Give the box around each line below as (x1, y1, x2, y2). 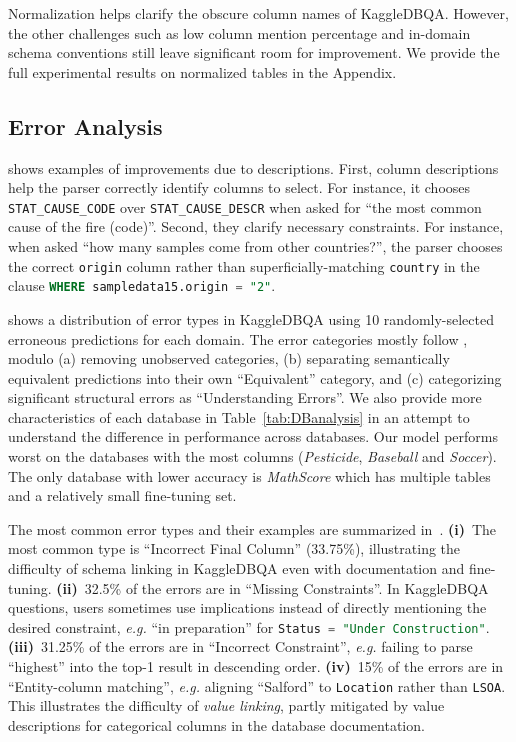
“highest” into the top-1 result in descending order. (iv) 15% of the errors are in (8, 656, 504, 677)
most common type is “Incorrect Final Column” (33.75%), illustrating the (8, 538, 461, 559)
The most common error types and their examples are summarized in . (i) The (8, 518, 497, 539)
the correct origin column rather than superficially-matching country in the (8, 255, 480, 276)
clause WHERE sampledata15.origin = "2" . (8, 275, 276, 296)
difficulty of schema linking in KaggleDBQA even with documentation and (8, 558, 465, 579)
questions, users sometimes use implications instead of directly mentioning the (8, 597, 487, 618)
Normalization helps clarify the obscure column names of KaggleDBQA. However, (8, 3, 509, 23)
